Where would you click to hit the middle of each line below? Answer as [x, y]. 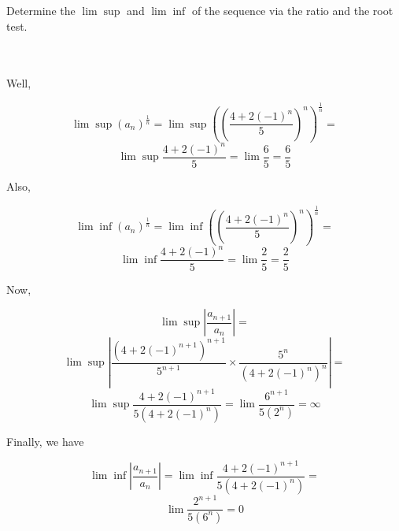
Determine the [41, 10]
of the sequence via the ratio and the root [292, 10]
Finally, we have [45, 441]
